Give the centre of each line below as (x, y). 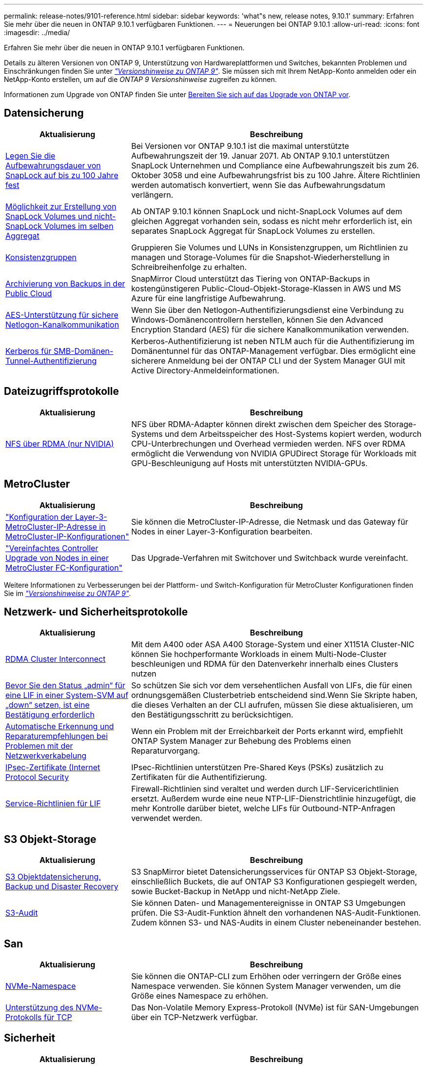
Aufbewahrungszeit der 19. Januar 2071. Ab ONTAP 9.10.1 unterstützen (260, 155)
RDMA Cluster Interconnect (56, 659)
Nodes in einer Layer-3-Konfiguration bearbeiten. (222, 531)
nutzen (144, 674)
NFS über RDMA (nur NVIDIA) (60, 443)
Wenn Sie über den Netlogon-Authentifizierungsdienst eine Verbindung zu (268, 310)
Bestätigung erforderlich (50, 715)
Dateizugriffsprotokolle (61, 391)
